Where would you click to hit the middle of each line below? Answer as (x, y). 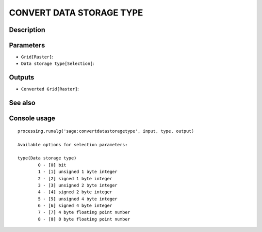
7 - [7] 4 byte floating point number (84, 212)
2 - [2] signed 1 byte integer (75, 178)
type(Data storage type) (47, 158)
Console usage (32, 118)
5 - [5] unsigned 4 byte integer (78, 199)
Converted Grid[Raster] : (50, 89)
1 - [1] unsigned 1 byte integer (78, 172)
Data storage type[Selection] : (58, 63)
